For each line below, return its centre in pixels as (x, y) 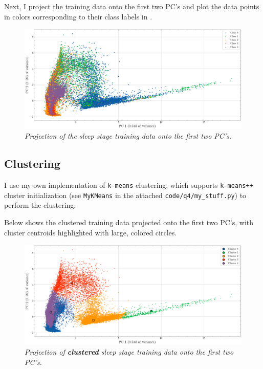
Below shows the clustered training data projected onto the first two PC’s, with (129, 222)
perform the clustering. (40, 205)
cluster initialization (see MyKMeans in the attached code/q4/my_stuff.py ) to (125, 195)
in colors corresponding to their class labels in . (78, 16)
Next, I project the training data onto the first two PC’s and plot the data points (132, 6)
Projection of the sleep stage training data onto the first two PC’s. (128, 136)
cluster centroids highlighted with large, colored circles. (91, 232)
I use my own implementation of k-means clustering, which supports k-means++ (129, 185)
